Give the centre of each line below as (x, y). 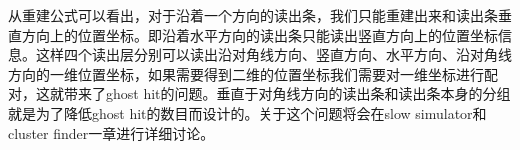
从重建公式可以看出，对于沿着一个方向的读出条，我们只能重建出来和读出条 (253, 15)
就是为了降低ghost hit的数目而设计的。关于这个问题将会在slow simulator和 (247, 112)
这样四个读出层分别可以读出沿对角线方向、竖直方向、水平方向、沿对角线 (273, 54)
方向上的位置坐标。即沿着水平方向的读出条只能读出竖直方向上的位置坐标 (259, 34)
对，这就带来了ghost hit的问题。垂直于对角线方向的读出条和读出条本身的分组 (259, 93)
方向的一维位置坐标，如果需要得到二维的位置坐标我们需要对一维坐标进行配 (253, 73)
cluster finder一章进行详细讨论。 (111, 132)
